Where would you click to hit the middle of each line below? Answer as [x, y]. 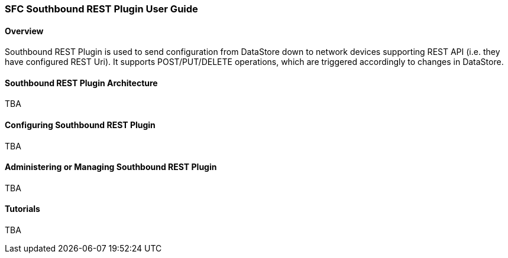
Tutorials [22, 209]
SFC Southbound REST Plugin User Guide [101, 9]
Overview [24, 31]
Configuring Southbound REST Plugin [80, 125]
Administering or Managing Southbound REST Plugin [111, 167]
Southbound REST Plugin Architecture [81, 83]
